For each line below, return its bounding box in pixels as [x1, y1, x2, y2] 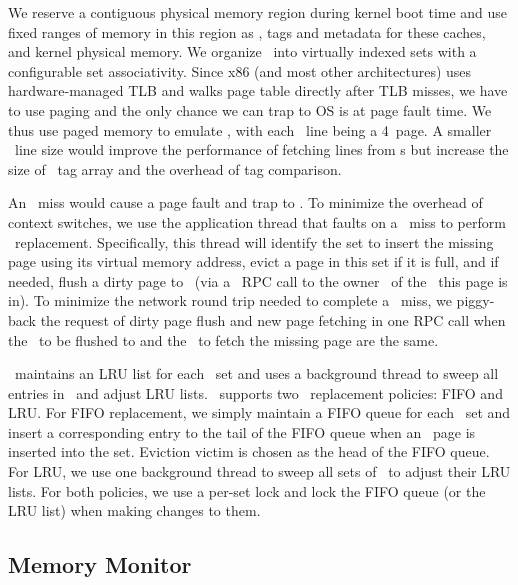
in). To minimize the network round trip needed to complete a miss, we [8, 290, 452, 311]
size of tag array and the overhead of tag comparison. [8, 158, 342, 179]
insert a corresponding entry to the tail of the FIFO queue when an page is [8, 421, 476, 442]
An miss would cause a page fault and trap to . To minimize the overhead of [8, 192, 483, 213]
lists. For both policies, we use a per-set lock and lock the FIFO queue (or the [8, 480, 486, 501]
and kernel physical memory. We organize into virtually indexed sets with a [8, 41, 477, 62]
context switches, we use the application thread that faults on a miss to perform [8, 211, 506, 232]
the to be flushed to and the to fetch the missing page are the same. [8, 329, 439, 350]
